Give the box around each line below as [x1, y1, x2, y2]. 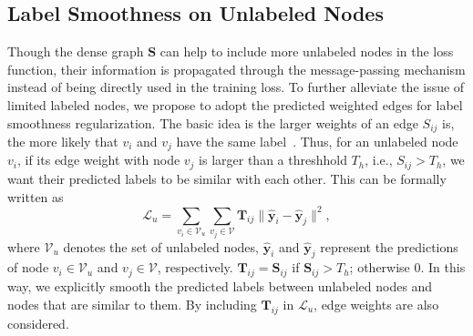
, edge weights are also [314, 294, 439, 313]
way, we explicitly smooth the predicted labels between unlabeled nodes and [7, 277, 433, 296]
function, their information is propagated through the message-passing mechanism [7, 59, 466, 78]
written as [7, 187, 64, 206]
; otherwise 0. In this [349, 258, 466, 277]
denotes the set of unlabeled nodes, [63, 237, 259, 256]
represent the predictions [320, 237, 458, 256]
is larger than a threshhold [199, 150, 347, 169]
